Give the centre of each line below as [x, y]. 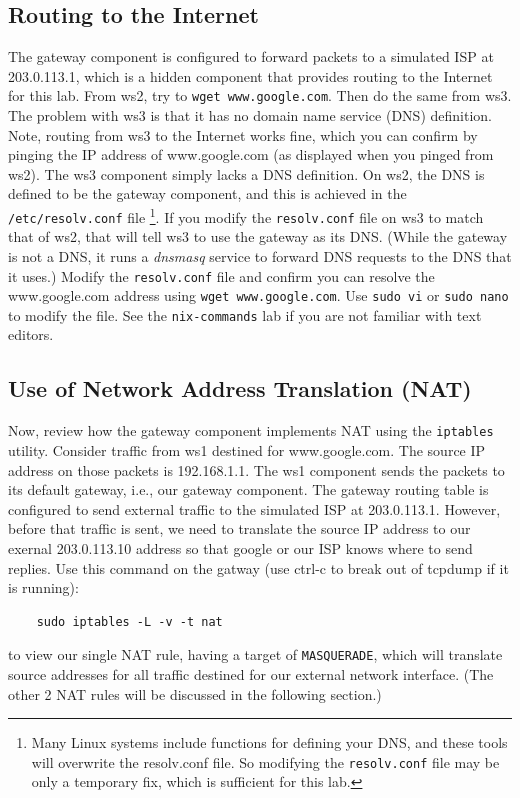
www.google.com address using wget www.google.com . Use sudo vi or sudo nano [258, 295]
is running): [43, 587]
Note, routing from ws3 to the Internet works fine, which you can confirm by [243, 134]
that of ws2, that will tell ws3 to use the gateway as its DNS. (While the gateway [258, 236]
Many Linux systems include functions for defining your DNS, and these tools [269, 742]
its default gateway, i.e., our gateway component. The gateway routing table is [248, 489]
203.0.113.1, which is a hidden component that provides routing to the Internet [250, 75]
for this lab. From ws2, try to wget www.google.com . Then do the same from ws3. [260, 95]
